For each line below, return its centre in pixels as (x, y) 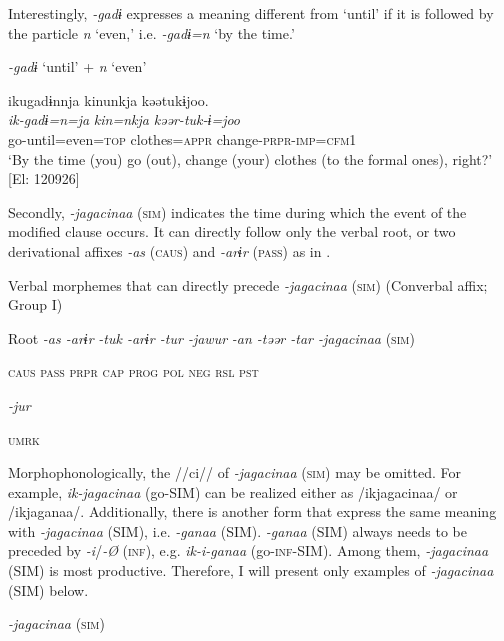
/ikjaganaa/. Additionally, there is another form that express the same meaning (252, 511)
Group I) (35, 304)
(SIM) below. (48, 589)
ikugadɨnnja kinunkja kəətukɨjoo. (108, 99)
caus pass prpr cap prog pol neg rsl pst (133, 371)
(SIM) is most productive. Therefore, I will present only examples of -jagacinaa (251, 570)
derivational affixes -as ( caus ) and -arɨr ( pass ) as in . (169, 250)
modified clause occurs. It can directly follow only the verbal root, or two (232, 231)
